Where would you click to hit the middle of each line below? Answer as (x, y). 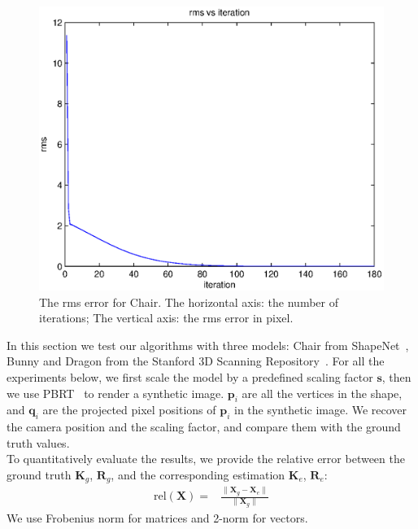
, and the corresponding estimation (198, 474)
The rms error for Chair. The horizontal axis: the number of (189, 302)
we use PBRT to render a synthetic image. (115, 393)
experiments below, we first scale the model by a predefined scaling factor (190, 377)
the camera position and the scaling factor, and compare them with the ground (204, 427)
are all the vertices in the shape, (322, 393)
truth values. (38, 442)
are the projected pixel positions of (129, 410)
